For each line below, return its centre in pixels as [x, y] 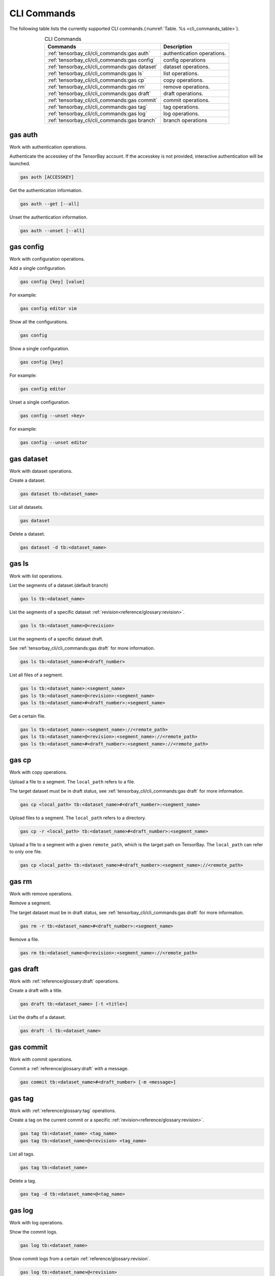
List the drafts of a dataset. [38, 1017]
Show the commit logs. [34, 1232]
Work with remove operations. [41, 894]
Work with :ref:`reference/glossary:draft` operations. [64, 981]
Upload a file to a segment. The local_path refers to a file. [72, 781]
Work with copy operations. [38, 772]
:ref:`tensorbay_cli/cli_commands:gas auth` [99, 54]
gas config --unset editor [54, 443]
